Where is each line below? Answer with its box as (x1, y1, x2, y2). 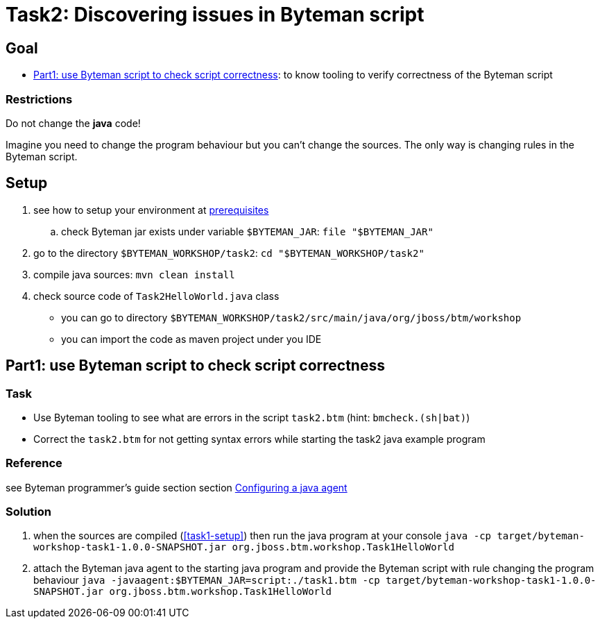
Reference (6, 456, 62, 471)
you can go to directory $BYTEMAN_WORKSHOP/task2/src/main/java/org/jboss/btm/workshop (61, 311, 522, 323)
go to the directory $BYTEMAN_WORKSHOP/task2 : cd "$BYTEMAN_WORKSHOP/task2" (33, 246, 425, 259)
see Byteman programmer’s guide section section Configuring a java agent (6, 481, 348, 494)
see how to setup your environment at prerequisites (33, 203, 269, 216)
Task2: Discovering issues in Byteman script (6, 3, 425, 26)
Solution (6, 505, 52, 519)
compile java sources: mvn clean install (33, 268, 235, 280)
